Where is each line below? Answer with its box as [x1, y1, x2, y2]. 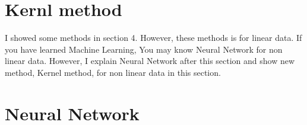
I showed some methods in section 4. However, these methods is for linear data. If [5, 31, 302, 44]
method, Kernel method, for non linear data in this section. [5, 66, 221, 78]
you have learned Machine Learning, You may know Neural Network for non [5, 43, 283, 55]
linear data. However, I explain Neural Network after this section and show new [5, 55, 295, 67]
